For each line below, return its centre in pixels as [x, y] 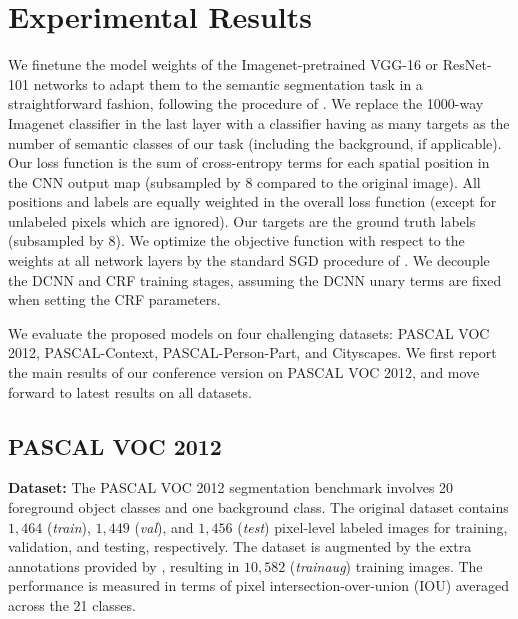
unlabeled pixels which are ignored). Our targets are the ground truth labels [242, 220]
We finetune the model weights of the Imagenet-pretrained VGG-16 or [223, 64]
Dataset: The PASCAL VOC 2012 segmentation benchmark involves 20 [231, 487]
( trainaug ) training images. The [386, 565]
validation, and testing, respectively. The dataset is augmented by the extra [240, 546]
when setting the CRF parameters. [114, 299]
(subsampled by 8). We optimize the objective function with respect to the [236, 240]
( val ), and [164, 526]
